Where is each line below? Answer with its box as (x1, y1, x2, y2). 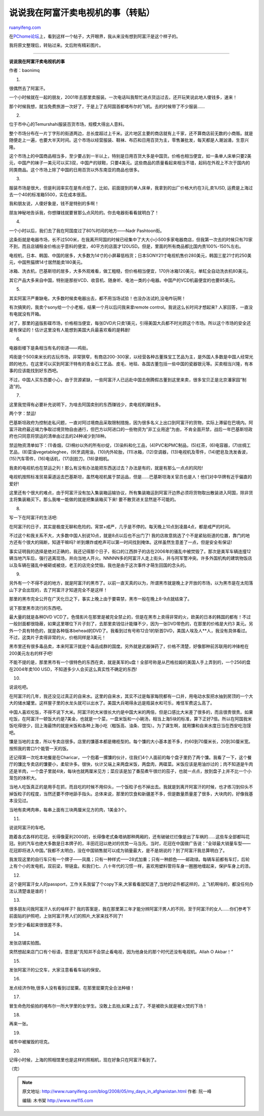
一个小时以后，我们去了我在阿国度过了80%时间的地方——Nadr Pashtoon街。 (9, 228, 165, 234)
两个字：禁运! (9, 410, 37, 416)
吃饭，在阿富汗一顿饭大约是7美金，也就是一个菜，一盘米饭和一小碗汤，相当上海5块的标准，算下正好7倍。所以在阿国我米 (9, 715, 252, 722)
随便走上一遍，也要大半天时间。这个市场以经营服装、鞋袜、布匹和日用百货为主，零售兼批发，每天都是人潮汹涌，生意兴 (9, 137, 249, 143)
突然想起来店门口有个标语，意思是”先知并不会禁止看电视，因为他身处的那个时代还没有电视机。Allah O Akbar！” (9, 949, 233, 955)
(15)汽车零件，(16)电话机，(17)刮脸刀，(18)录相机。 (9, 456, 112, 462)
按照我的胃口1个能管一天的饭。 (9, 745, 71, 751)
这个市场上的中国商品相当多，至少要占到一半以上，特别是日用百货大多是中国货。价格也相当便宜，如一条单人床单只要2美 (9, 153, 252, 159)
